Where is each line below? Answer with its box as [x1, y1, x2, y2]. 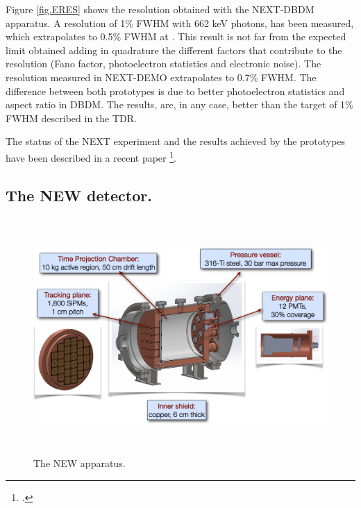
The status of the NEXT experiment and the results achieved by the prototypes [6, 134, 346, 149]
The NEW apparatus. [33, 456, 126, 471]
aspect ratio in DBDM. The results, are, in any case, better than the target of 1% [6, 97, 353, 112]
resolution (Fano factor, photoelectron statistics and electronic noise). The [6, 56, 321, 71]
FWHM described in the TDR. [6, 110, 137, 125]
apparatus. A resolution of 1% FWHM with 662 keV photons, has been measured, [6, 15, 354, 30]
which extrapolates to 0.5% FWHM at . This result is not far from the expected [6, 29, 346, 44]
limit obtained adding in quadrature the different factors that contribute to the [6, 42, 342, 57]
